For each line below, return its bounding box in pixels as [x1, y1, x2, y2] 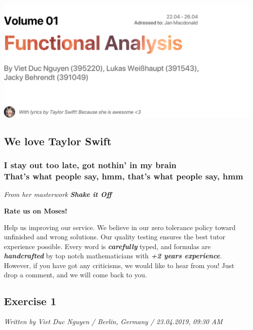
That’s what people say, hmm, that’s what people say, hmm [4, 170, 243, 182]
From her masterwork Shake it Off [4, 189, 112, 199]
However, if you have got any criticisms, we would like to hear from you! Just [4, 260, 235, 270]
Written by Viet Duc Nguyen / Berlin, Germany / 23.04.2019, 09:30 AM [4, 316, 223, 327]
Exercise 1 [4, 293, 56, 309]
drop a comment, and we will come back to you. [4, 270, 147, 280]
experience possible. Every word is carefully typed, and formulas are [4, 241, 211, 251]
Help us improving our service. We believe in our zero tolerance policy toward [4, 222, 236, 232]
